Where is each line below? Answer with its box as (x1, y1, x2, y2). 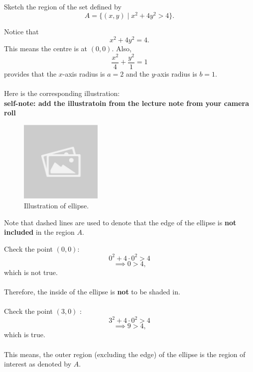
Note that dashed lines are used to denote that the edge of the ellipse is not (4, 217, 237, 227)
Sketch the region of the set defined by (4, 1, 122, 11)
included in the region (4, 227, 75, 237)
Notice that (4, 26, 39, 36)
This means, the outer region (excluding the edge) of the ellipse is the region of (4, 349, 246, 359)
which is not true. (4, 267, 58, 277)
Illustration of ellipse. (24, 200, 89, 211)
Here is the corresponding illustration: (4, 88, 120, 98)
